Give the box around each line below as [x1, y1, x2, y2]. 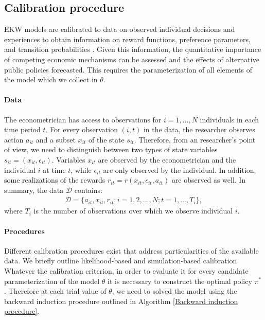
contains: [74, 184, 102, 195]
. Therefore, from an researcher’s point [134, 134, 256, 145]
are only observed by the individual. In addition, [103, 164, 256, 175]
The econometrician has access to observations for [4, 114, 162, 125]
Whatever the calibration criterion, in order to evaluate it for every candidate [4, 265, 249, 276]
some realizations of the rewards [4, 174, 105, 185]
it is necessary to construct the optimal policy [108, 275, 252, 286]
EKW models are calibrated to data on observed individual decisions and [4, 24, 235, 34]
